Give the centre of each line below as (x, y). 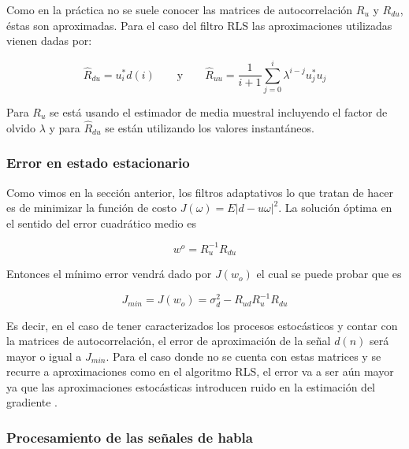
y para (65, 127)
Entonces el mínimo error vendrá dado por (109, 274)
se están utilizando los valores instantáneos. (210, 127)
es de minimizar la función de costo (92, 208)
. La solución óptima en (335, 208)
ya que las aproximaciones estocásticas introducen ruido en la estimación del (191, 386)
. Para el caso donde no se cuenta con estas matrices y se (244, 356)
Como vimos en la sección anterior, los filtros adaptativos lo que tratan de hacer (200, 192)
